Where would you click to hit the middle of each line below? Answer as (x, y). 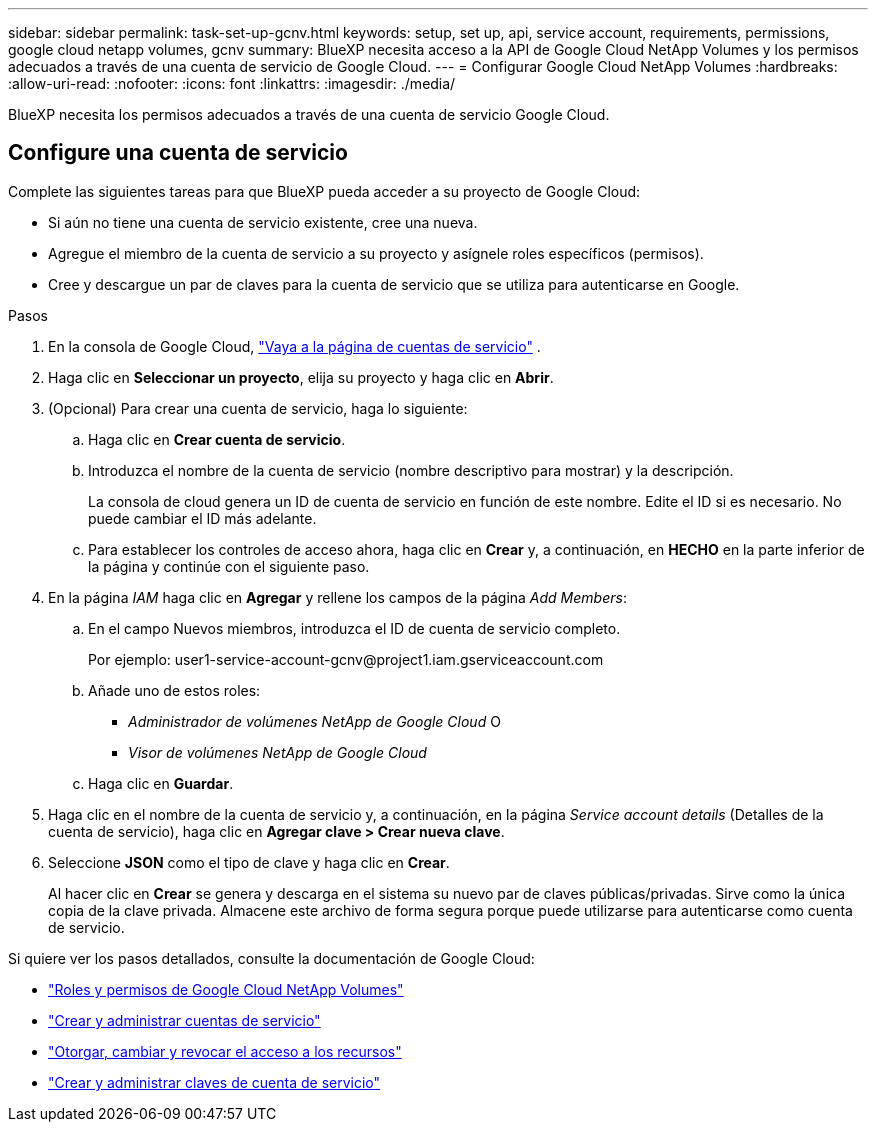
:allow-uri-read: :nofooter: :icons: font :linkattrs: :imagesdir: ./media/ (232, 83)
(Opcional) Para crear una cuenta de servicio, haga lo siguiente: (258, 408)
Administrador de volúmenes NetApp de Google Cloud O (314, 721)
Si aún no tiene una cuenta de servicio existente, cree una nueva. (263, 222)
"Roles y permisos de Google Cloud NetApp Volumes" (226, 989)
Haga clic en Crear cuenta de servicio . (217, 439)
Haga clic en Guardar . (161, 783)
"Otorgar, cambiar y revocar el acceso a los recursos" (225, 1051)
